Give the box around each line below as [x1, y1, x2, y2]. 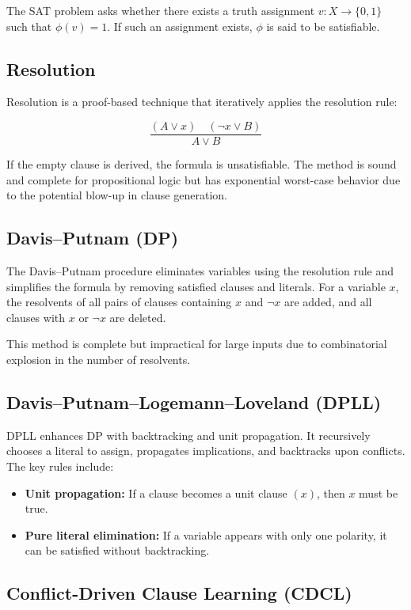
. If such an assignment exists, [107, 17, 253, 34]
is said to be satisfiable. [266, 17, 380, 34]
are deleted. [109, 309, 166, 325]
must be [359, 484, 398, 501]
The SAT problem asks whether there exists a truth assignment [6, 2, 315, 18]
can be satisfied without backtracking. [25, 542, 210, 559]
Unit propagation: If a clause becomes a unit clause [25, 484, 287, 501]
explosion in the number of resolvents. [6, 351, 191, 367]
